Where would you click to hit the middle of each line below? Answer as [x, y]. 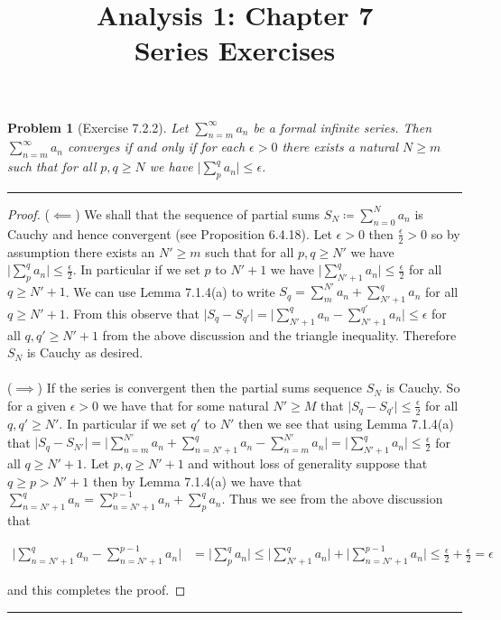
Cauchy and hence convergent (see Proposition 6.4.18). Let [170, 233]
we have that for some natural [186, 405]
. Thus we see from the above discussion [332, 499]
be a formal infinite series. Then [343, 127]
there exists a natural [340, 147]
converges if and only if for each [156, 147]
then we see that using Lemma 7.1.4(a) [346, 424]
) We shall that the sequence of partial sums [198, 213]
